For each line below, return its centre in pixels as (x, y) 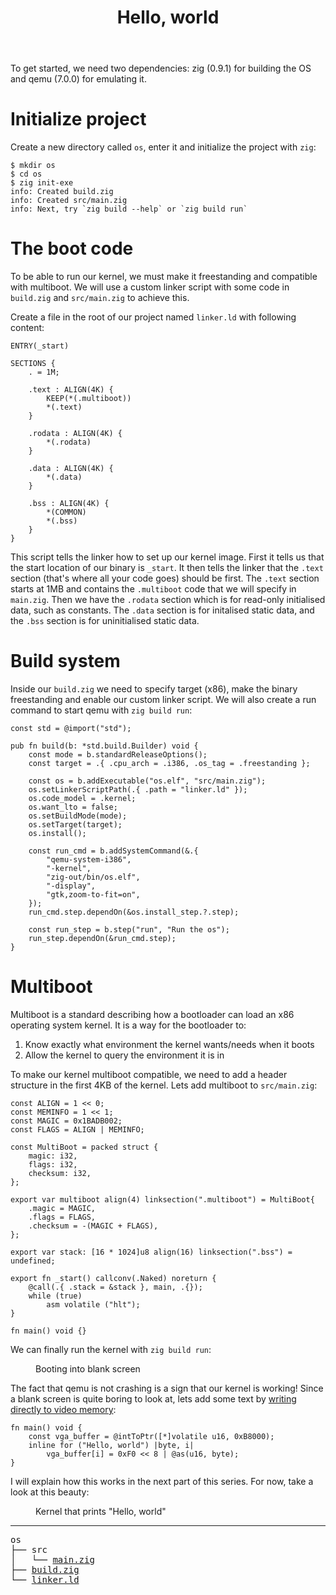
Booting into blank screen (88, 1368)
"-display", (71, 886)
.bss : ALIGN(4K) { (69, 504)
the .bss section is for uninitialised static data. (105, 621)
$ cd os (26, 174)
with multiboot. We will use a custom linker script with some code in (150, 287)
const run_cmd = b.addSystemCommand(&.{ (113, 851)
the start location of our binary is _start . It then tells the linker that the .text (167, 568)
